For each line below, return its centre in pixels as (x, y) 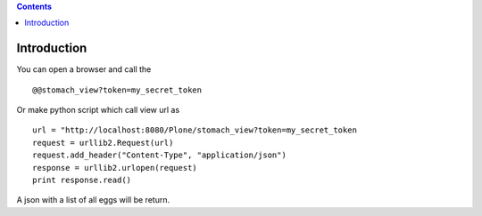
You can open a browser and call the (84, 69)
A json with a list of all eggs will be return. (93, 200)
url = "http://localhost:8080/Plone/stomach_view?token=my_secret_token (195, 130)
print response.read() (82, 180)
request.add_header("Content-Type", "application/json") (160, 155)
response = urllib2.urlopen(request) (115, 168)
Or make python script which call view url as (98, 110)
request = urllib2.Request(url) (103, 143)
